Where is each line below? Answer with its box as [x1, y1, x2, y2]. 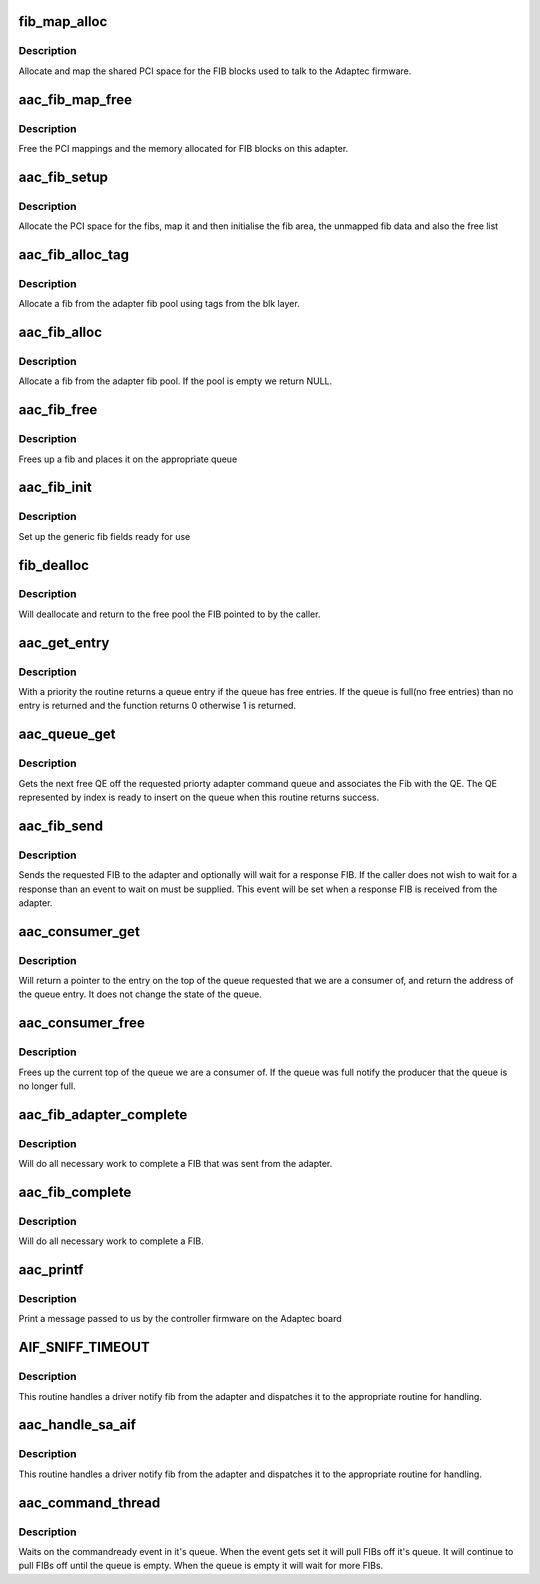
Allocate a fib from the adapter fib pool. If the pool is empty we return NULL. [18, 375, 333, 387]
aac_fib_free [18, 401, 98, 419]
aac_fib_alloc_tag [18, 246, 130, 263]
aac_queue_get [18, 726, 116, 743]
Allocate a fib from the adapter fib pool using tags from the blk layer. [18, 298, 300, 310]
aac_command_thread [18, 1494, 161, 1511]
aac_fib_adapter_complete [18, 1106, 188, 1123]
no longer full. [18, 1080, 76, 1092]
